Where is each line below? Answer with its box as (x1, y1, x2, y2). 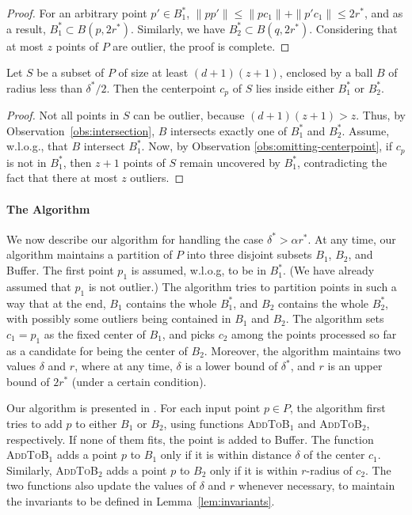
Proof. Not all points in (6, 107, 120, 123)
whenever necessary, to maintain (238, 477, 395, 494)
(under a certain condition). (71, 373, 207, 389)
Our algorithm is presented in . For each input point (6, 400, 261, 416)
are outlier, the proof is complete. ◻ (113, 37, 290, 54)
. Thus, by (356, 107, 406, 123)
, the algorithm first (290, 400, 386, 416)
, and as (364, 5, 403, 21)
